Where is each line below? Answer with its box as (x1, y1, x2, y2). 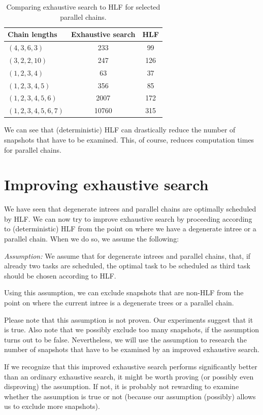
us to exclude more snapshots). (4, 401, 100, 411)
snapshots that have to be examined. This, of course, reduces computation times (4, 134, 254, 145)
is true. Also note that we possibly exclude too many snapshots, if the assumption (4, 324, 259, 335)
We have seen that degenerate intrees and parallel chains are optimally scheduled (4, 203, 256, 214)
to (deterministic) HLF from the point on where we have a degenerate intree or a (4, 223, 256, 234)
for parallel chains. (4, 144, 61, 155)
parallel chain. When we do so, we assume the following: (4, 233, 179, 244)
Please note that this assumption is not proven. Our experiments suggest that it (4, 314, 253, 325)
